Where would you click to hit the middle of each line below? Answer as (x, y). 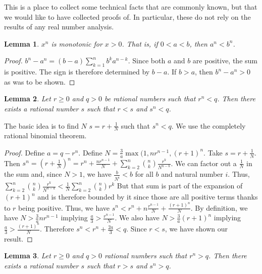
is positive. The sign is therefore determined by (77, 72)
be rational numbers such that (150, 99)
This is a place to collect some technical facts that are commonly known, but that (131, 7)
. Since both (147, 61)
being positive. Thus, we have (64, 207)
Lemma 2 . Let (28, 99)
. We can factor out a (204, 163)
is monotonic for (77, 43)
